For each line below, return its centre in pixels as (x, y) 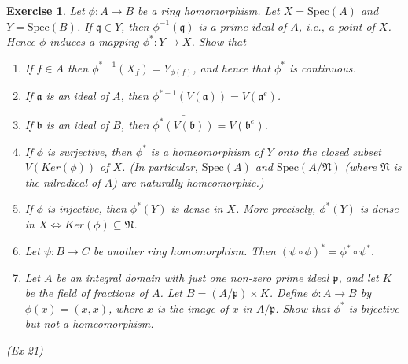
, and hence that (232, 67)
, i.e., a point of (336, 26)
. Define (289, 293)
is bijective (374, 308)
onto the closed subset (329, 151)
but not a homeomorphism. (89, 323)
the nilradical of (62, 182)
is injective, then (86, 208)
